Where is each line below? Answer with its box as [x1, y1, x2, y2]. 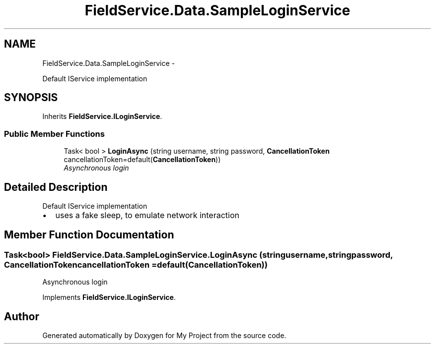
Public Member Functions [4, 128, 105, 139]
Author [4, 310, 39, 323]
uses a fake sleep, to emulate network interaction [55, 210, 239, 221]
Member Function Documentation [4, 229, 174, 241]
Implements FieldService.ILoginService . [42, 293, 176, 302]
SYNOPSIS [4, 91, 58, 104]
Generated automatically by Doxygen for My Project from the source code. [42, 331, 287, 340]
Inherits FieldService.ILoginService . [42, 112, 162, 121]
